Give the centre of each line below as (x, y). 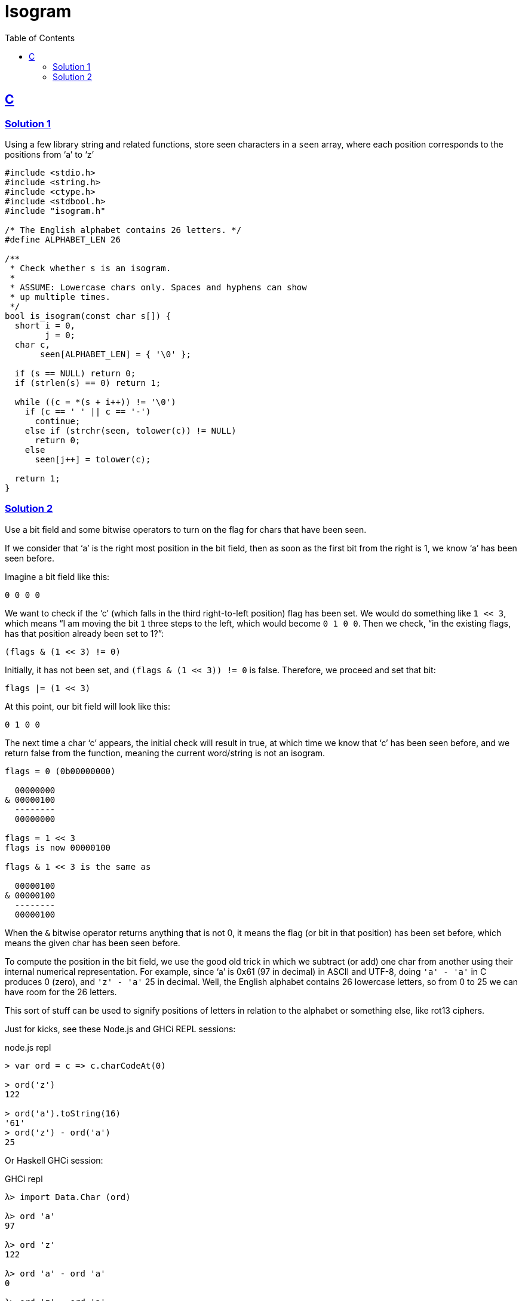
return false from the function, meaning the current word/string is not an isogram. (165, 753)
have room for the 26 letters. (61, 992)
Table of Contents (40, 38)
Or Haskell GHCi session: (54, 1160)
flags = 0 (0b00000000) (60, 771)
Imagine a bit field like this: (57, 576)
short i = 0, (45, 325)
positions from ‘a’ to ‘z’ (50, 154)
